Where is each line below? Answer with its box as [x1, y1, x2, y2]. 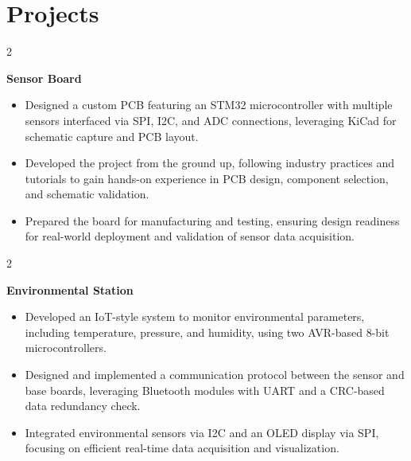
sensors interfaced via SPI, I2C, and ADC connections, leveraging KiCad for [25, 111, 397, 128]
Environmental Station [6, 281, 134, 298]
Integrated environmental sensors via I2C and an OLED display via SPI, [25, 424, 379, 440]
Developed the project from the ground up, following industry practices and [25, 154, 394, 171]
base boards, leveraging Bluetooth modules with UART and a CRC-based [25, 381, 385, 398]
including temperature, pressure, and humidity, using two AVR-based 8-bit [25, 323, 390, 340]
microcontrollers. [25, 339, 107, 356]
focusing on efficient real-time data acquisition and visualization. [25, 440, 339, 456]
